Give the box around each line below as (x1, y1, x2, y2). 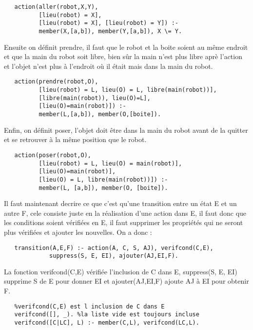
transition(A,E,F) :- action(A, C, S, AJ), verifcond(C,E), (14, 244, 214, 251)
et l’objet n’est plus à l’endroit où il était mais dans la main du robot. (4, 61, 213, 71)
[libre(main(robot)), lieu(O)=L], (39, 94, 151, 102)
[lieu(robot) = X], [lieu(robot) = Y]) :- (39, 20, 178, 27)
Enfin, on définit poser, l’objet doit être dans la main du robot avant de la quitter (4, 124, 248, 135)
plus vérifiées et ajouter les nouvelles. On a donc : (4, 227, 152, 237)
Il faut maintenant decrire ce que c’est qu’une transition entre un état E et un (4, 198, 237, 208)
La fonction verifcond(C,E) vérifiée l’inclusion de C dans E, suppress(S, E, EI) (4, 266, 237, 276)
